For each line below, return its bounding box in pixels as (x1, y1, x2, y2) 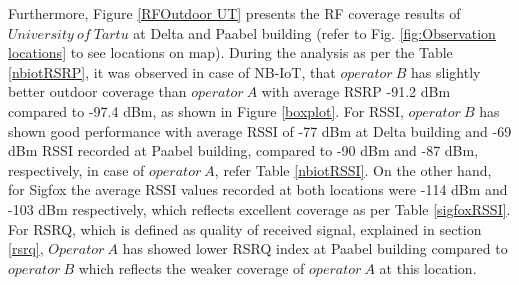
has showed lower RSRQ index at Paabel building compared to (122, 238, 508, 259)
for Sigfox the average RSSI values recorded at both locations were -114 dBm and (8, 179, 508, 200)
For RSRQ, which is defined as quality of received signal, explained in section (8, 218, 482, 239)
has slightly (411, 61, 481, 82)
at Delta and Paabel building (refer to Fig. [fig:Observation (133, 22, 496, 43)
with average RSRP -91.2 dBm (261, 81, 451, 102)
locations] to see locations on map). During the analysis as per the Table (8, 42, 453, 63)
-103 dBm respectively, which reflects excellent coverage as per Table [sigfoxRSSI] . (8, 198, 511, 219)
